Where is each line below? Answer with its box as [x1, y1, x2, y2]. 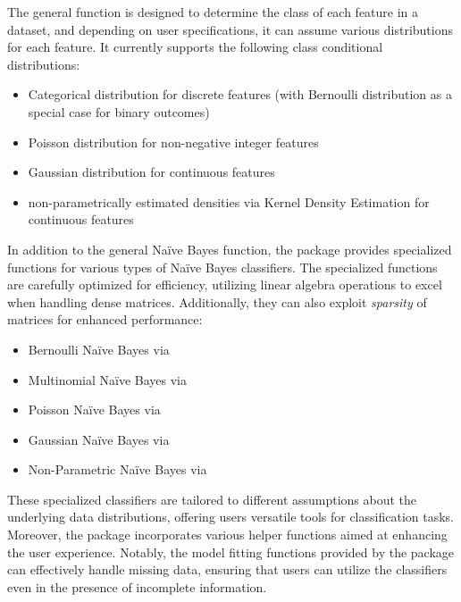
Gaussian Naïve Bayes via [28, 430, 170, 448]
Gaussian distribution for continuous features [28, 163, 275, 181]
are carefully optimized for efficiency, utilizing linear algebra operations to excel [7, 275, 442, 294]
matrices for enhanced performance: [7, 310, 203, 329]
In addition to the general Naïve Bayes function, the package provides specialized [7, 239, 452, 258]
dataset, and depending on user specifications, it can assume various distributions [7, 20, 453, 38]
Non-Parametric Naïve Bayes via [28, 460, 207, 479]
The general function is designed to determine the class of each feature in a [7, 3, 419, 21]
